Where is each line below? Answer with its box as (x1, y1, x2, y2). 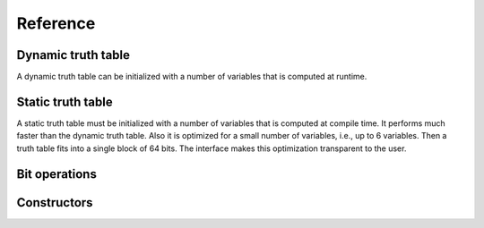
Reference (16, 13, 96, 33)
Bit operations (16, 166, 98, 182)
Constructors (16, 195, 93, 210)
